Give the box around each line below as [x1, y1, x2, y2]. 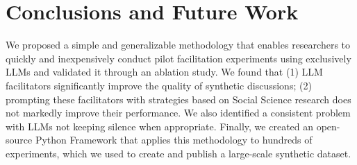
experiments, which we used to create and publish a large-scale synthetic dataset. [6, 146, 351, 160]
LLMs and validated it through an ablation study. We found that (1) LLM [6, 64, 323, 79]
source [6, 132, 33, 147]
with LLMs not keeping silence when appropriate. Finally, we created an [6, 119, 314, 133]
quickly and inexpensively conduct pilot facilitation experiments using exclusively [6, 51, 351, 65]
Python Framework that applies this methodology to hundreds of [35, 132, 313, 147]
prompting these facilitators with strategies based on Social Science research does [6, 92, 351, 106]
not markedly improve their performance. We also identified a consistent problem [6, 105, 351, 120]
